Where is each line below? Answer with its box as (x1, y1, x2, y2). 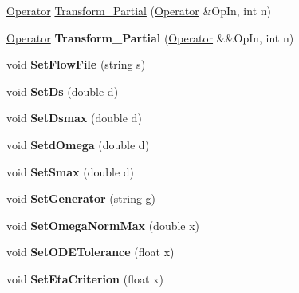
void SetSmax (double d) (6, 163, 135, 180)
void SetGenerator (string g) (6, 190, 156, 207)
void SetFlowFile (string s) (6, 56, 146, 73)
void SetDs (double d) (6, 82, 119, 99)
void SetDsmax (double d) (6, 109, 142, 126)
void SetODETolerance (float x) (6, 244, 175, 260)
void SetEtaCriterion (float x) (6, 270, 163, 287)
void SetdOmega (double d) (6, 136, 150, 152)
